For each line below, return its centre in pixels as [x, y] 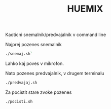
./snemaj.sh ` [19, 54]
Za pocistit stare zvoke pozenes [39, 92]
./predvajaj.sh [21, 83]
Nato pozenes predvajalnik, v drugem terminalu [55, 74]
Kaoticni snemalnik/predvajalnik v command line [56, 35]
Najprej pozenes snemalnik [33, 45]
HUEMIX [85, 9]
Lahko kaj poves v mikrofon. [35, 63]
